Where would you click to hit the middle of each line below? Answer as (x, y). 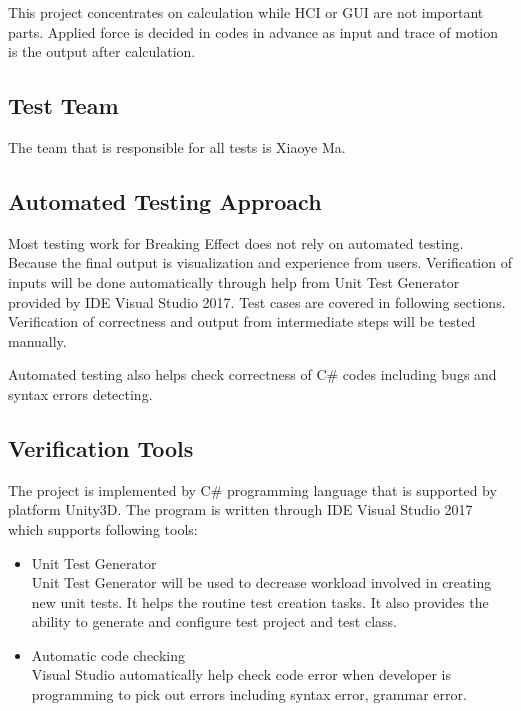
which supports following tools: (103, 528)
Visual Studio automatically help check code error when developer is (241, 674)
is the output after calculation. (102, 51)
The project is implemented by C (109, 489)
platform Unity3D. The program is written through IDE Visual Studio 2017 (240, 509)
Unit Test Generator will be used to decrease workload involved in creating (261, 582)
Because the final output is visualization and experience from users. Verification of (260, 262)
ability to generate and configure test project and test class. (214, 621)
